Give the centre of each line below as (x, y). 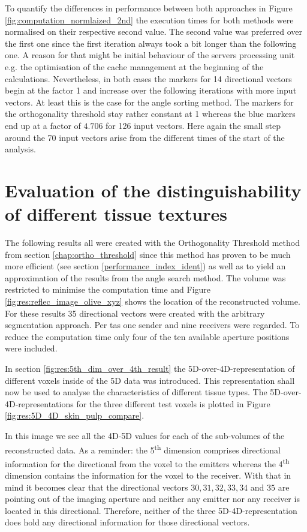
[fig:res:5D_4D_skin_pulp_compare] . (75, 415)
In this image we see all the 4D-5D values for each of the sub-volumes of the (145, 435)
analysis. (20, 149)
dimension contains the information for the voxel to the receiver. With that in (148, 475)
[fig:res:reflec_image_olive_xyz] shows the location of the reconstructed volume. (153, 301)
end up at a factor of (43, 125)
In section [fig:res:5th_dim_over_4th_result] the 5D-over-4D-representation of (150, 368)
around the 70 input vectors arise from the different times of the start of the (145, 137)
